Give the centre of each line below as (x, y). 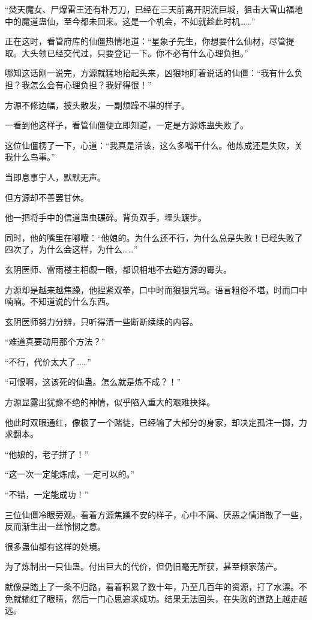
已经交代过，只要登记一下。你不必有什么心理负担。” (147, 52)
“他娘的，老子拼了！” (47, 454)
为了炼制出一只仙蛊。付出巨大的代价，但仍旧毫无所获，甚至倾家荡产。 (143, 566)
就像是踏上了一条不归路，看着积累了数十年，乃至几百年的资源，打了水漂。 (152, 586)
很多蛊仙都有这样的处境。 (55, 546)
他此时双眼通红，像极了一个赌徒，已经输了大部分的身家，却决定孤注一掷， (152, 422)
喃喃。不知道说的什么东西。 (59, 301)
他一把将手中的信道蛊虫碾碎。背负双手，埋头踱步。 (106, 217)
